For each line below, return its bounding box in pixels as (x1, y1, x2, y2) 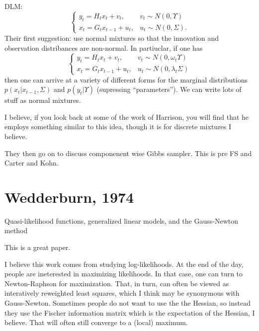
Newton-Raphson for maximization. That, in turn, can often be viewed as (4, 278, 229, 288)
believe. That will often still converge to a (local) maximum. (4, 317, 188, 328)
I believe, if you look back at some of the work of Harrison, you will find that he (4, 111, 249, 122)
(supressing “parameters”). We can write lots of (96, 84, 242, 94)
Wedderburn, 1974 (4, 186, 134, 207)
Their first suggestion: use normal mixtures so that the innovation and (4, 32, 219, 43)
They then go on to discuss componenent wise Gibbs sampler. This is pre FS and (4, 148, 252, 158)
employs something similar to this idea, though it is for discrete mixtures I (4, 121, 232, 132)
